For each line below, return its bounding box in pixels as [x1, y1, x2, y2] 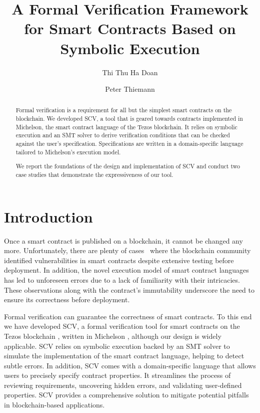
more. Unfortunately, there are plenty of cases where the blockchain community [4, 245, 251, 256]
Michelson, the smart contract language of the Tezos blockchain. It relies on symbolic [15, 122, 237, 131]
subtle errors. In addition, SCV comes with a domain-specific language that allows [4, 360, 256, 370]
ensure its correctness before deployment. [4, 294, 130, 305]
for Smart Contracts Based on [24, 18, 236, 39]
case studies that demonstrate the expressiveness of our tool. [15, 170, 173, 178]
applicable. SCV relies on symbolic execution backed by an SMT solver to [4, 340, 230, 351]
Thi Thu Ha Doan [102, 67, 158, 77]
